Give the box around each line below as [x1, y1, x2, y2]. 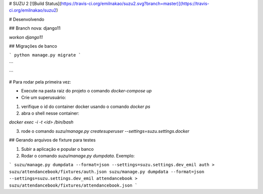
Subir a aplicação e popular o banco [21, 146, 94, 152]
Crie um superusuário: [21, 95, 66, 101]
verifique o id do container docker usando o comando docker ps [21, 104, 150, 109]
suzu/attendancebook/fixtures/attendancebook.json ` [9, 182, 138, 188]
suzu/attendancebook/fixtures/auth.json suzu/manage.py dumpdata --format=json [9, 169, 205, 175]
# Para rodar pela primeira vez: [9, 79, 72, 85]
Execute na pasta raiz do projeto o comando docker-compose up [21, 88, 152, 93]
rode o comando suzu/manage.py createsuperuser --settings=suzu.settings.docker [21, 128, 189, 134]
